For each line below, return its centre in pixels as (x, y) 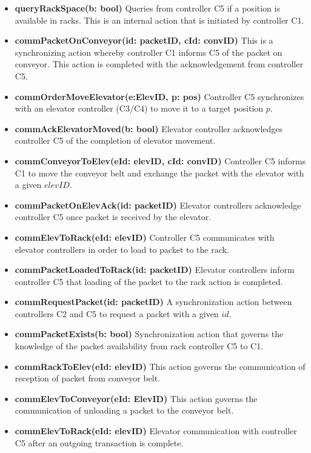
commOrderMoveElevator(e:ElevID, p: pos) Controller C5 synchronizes (159, 96)
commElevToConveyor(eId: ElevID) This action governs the (136, 398)
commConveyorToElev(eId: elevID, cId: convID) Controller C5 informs (160, 160)
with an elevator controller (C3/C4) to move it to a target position (139, 108)
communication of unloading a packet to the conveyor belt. (124, 410)
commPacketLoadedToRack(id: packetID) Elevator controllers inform (155, 270)
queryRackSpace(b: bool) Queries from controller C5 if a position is (147, 8)
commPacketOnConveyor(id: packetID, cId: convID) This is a (144, 40)
